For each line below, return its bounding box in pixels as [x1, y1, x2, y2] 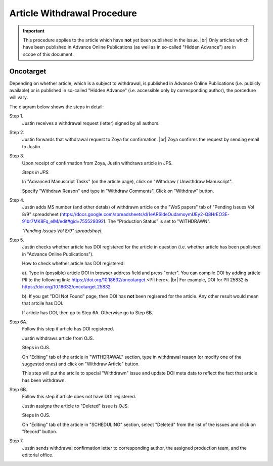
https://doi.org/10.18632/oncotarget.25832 [22, 284, 111, 290]
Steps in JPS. [22, 169, 50, 175]
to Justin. [22, 143, 41, 149]
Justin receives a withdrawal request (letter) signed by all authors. [22, 120, 160, 126]
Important [23, 28, 45, 34]
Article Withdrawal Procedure [9, 8, 138, 19]
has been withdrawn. [22, 377, 66, 383]
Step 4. [9, 197, 25, 203]
